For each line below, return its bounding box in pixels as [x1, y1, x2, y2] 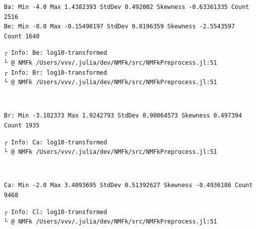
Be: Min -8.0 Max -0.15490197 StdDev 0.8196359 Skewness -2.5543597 [4, 23, 235, 30]
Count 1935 [4, 121, 40, 129]
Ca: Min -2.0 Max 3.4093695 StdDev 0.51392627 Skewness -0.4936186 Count [4, 182, 253, 189]
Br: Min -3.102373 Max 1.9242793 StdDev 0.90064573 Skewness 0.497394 [4, 112, 242, 119]
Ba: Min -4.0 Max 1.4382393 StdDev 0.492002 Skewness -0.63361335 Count [4, 3, 249, 10]
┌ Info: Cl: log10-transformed [4, 208, 107, 216]
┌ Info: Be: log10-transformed [4, 49, 107, 57]
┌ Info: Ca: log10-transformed [4, 138, 107, 146]
